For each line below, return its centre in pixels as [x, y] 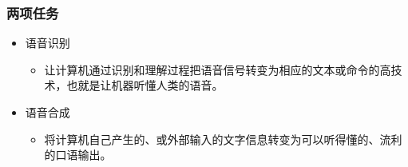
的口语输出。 [78, 155]
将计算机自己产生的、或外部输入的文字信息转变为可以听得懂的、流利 [223, 139]
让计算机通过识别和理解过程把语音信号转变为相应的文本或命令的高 [218, 69]
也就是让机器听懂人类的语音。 [145, 85]
